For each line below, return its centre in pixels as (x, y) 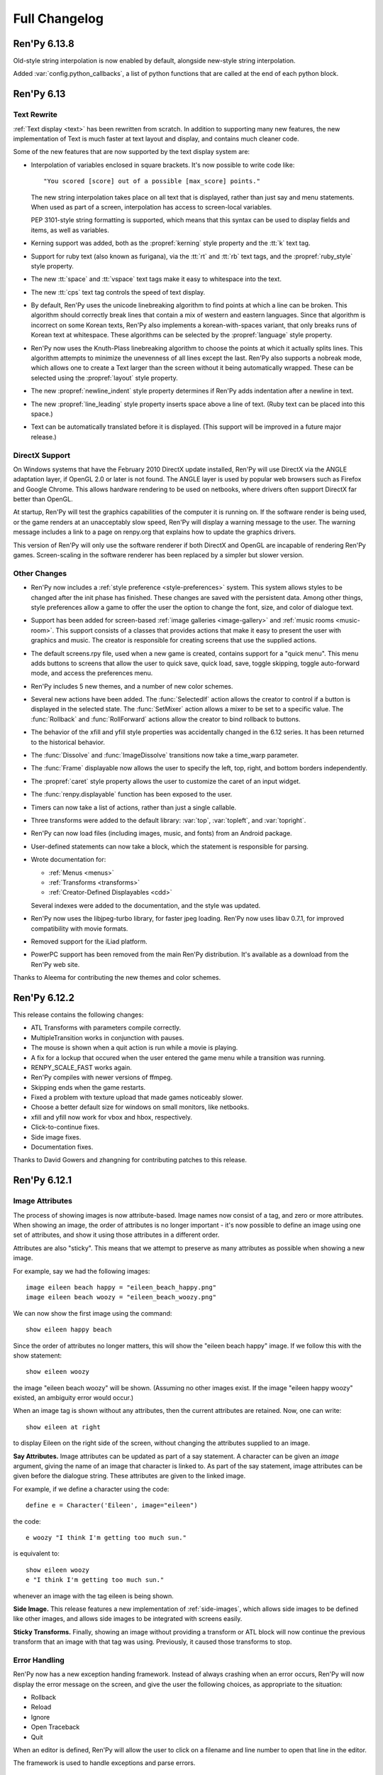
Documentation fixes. (62, 1147)
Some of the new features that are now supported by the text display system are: (132, 152)
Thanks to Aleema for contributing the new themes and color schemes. (117, 978)
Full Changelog (59, 18)
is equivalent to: (36, 1553)
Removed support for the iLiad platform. (89, 941)
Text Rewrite (35, 115)
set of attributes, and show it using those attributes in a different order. (116, 1235)
